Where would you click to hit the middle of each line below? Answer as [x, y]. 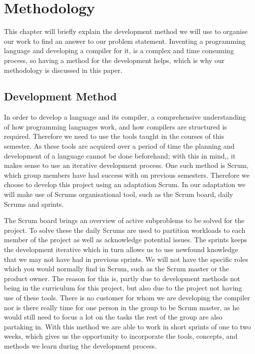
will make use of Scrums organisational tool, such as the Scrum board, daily [119, 194]
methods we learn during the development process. [80, 345]
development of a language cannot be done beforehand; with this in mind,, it [120, 155]
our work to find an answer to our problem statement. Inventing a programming [125, 41]
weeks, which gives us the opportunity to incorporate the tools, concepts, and [121, 336]
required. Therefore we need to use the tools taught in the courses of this [114, 136]
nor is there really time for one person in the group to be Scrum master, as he [122, 307]
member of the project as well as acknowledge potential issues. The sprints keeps [126, 240]
